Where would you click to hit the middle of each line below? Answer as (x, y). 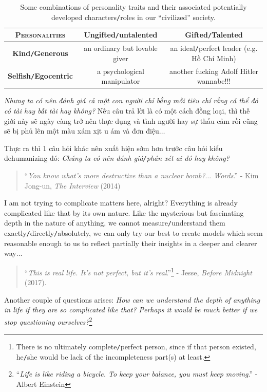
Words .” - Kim (236, 175)
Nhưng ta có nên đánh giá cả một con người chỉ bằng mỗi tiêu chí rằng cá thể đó (131, 100)
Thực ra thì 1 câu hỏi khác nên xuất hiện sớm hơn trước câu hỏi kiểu (113, 148)
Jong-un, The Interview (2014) (72, 185)
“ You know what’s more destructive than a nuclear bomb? (115, 175)
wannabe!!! (214, 81)
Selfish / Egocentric (40, 76)
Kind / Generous (40, 53)
